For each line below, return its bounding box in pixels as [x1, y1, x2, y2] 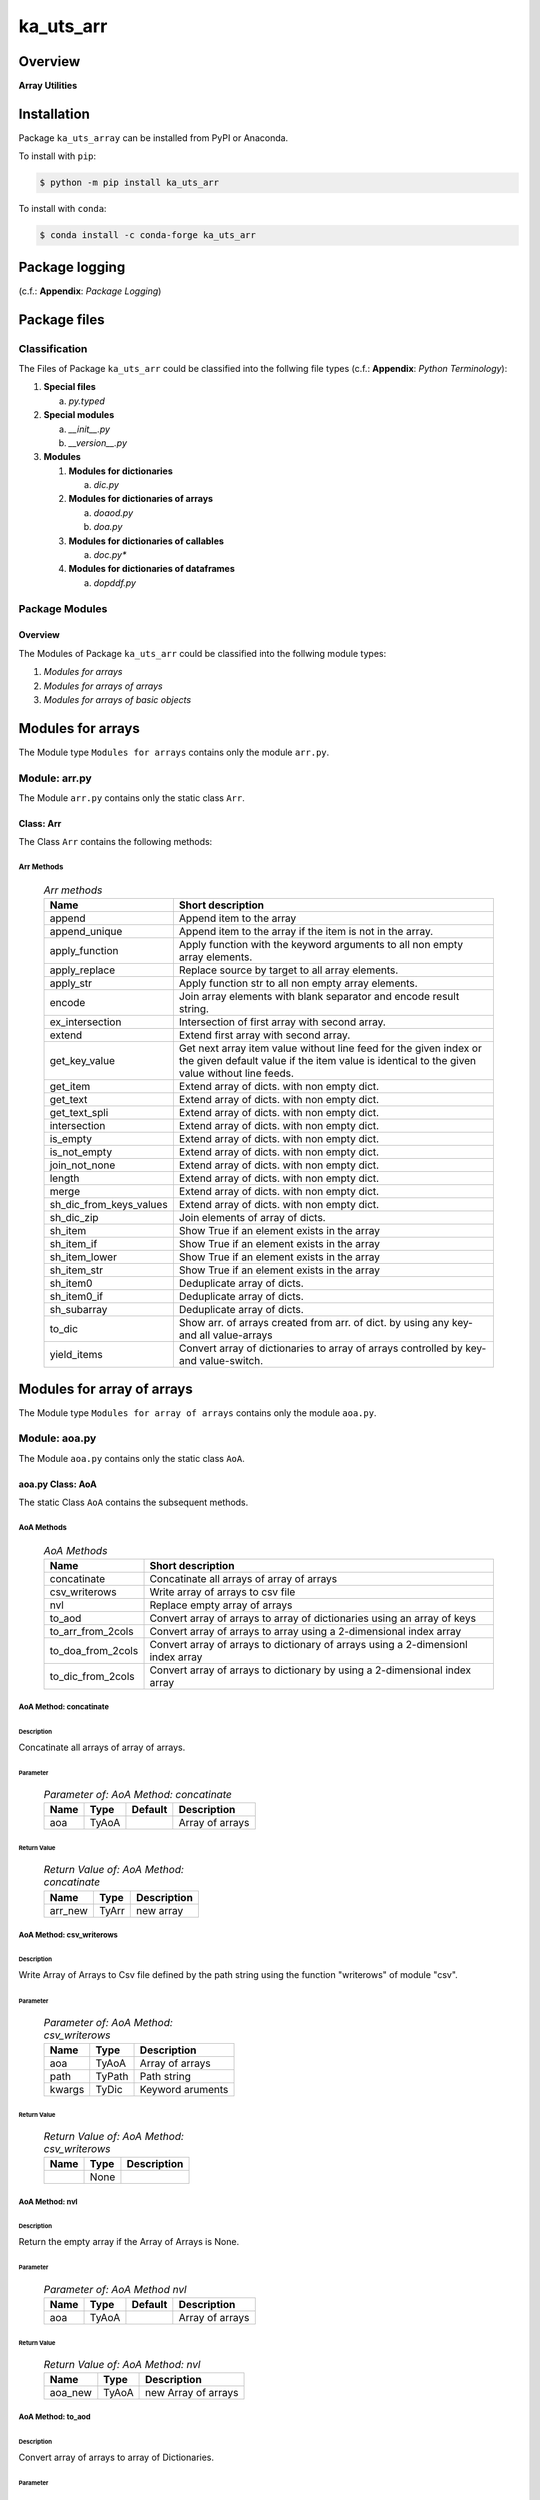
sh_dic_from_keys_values [49, 1198, 169, 1212]
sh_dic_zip [49, 1211, 99, 1225]
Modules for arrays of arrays [43, 680, 164, 692]
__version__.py [68, 436, 128, 449]
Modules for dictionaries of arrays [68, 493, 214, 505]
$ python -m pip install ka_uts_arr [39, 177, 220, 189]
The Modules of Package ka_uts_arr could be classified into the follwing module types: [18, 647, 387, 659]
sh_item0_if [49, 1290, 104, 1304]
